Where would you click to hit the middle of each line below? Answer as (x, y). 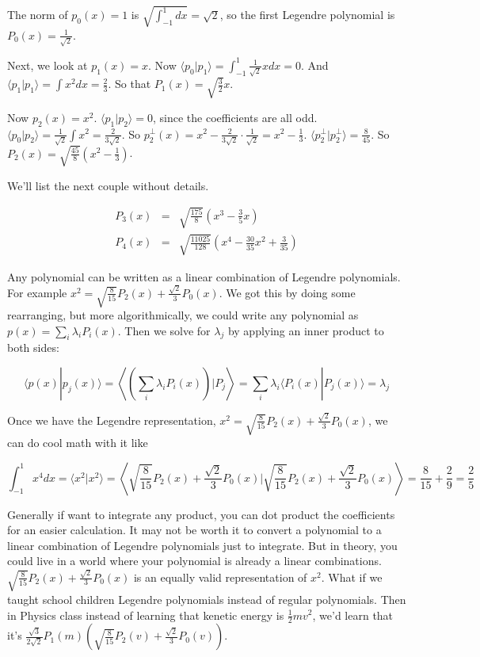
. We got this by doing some (287, 292)
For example (37, 292)
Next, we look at (48, 65)
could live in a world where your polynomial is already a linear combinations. (194, 561)
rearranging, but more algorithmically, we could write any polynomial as (183, 315)
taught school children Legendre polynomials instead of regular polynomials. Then (207, 599)
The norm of (38, 15)
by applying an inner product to (306, 330)
